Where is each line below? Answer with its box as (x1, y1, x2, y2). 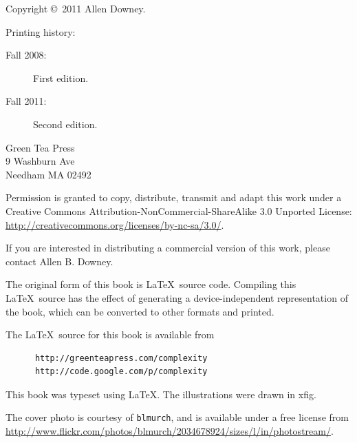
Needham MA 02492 (6, 167, 91, 181)
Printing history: (6, 24, 76, 39)
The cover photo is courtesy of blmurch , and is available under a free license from (6, 410, 349, 424)
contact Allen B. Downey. (6, 254, 113, 268)
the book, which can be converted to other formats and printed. (6, 304, 274, 318)
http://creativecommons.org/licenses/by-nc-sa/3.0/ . (6, 217, 224, 231)
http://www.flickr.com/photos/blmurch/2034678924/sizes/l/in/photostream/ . (6, 424, 334, 438)
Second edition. (33, 116, 98, 131)
